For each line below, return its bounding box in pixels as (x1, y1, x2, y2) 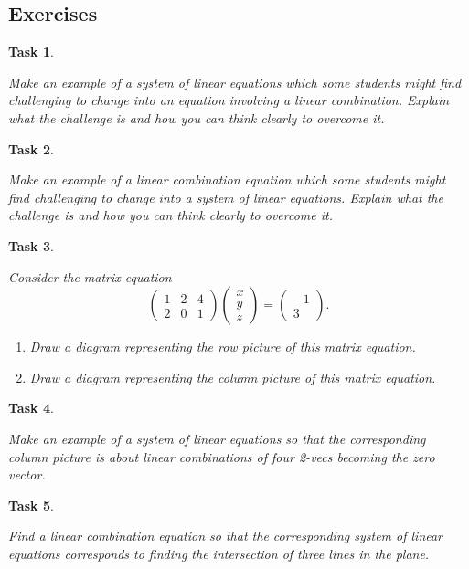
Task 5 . (8, 495, 54, 514)
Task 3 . (8, 236, 54, 255)
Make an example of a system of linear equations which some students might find (8, 72, 462, 91)
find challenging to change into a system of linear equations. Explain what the (8, 187, 443, 206)
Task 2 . (8, 139, 54, 158)
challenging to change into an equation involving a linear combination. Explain (8, 90, 450, 110)
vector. (8, 465, 46, 484)
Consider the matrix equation (8, 267, 172, 286)
